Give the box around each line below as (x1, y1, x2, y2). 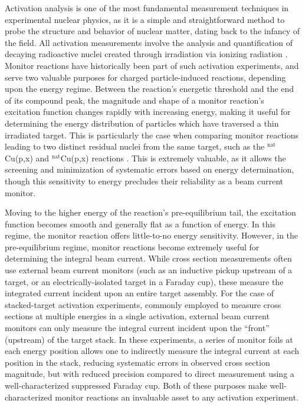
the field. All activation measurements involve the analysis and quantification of (5, 36, 293, 48)
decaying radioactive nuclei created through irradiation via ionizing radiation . (5, 48, 288, 60)
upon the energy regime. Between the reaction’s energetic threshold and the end (5, 82, 294, 95)
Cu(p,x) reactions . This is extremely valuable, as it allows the (60, 151, 286, 164)
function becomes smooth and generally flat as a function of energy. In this (5, 217, 276, 230)
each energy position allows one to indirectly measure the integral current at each (5, 345, 299, 357)
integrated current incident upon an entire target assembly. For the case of (5, 287, 274, 299)
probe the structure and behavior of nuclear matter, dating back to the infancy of (5, 25, 300, 37)
